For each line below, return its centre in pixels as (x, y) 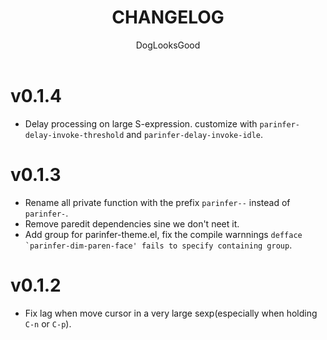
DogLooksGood (168, 45)
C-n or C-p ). (48, 323)
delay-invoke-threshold (74, 135)
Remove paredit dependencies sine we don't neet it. (132, 223)
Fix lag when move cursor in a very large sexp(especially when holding (171, 313)
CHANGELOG (168, 17)
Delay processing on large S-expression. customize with (141, 123)
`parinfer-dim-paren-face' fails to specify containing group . (158, 245)
